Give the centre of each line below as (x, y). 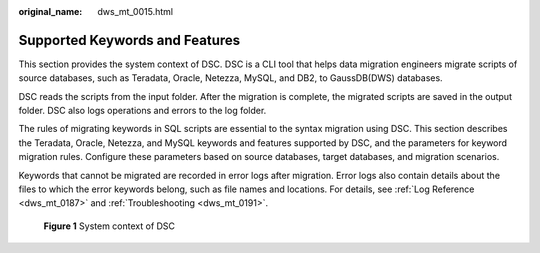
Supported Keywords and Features (129, 40)
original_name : (50, 11)
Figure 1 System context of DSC (109, 226)
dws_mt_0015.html (135, 11)
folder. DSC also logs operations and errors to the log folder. (142, 111)
